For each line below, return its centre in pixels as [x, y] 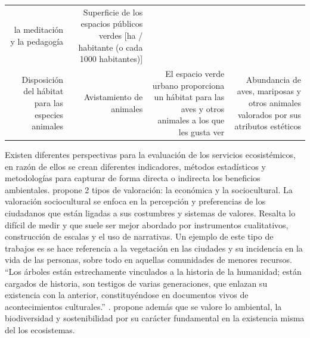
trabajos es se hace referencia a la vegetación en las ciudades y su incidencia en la [154, 248]
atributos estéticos [268, 126]
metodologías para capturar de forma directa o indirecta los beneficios [133, 178]
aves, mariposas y [269, 91]
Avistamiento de [113, 97]
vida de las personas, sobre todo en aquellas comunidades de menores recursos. [148, 260]
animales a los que [191, 120]
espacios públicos [112, 24]
